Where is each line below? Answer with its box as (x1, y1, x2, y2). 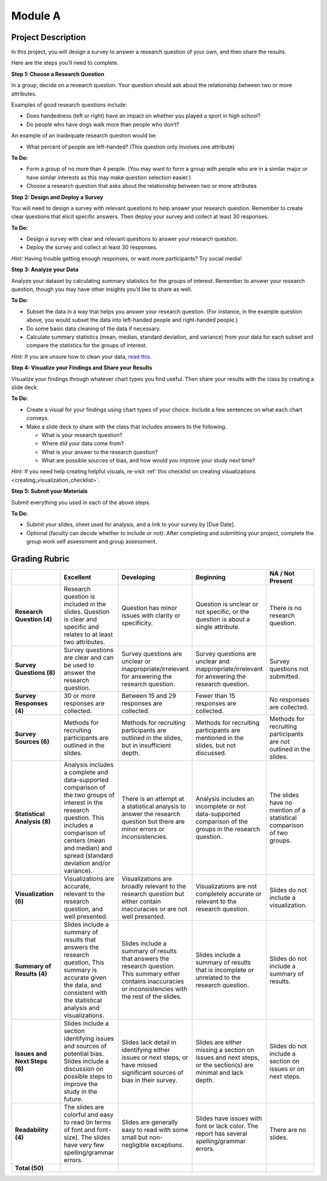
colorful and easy (64, 1111, 114, 1119)
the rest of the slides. (121, 993, 182, 1001)
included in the (64, 600, 106, 608)
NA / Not (269, 570, 295, 578)
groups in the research (195, 825, 260, 833)
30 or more (64, 691, 96, 700)
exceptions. (150, 1141, 184, 1149)
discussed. (195, 749, 227, 757)
